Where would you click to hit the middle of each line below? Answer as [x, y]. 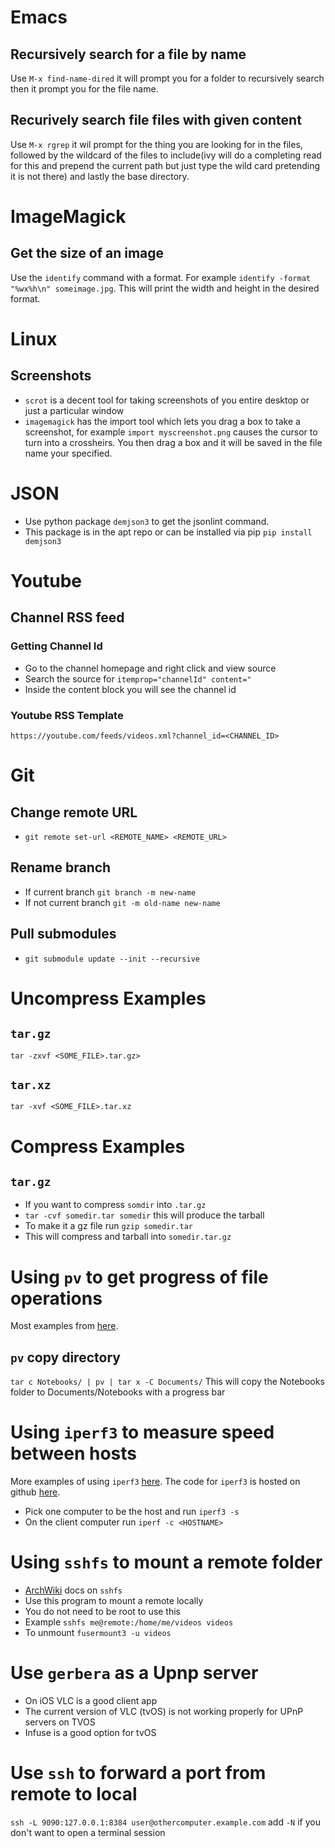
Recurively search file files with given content [156, 120]
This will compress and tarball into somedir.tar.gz [128, 1237]
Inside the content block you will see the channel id [130, 689]
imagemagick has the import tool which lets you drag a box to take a [162, 421]
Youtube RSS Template [67, 715]
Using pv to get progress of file [139, 1277]
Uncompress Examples [108, 998]
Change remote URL [74, 812]
